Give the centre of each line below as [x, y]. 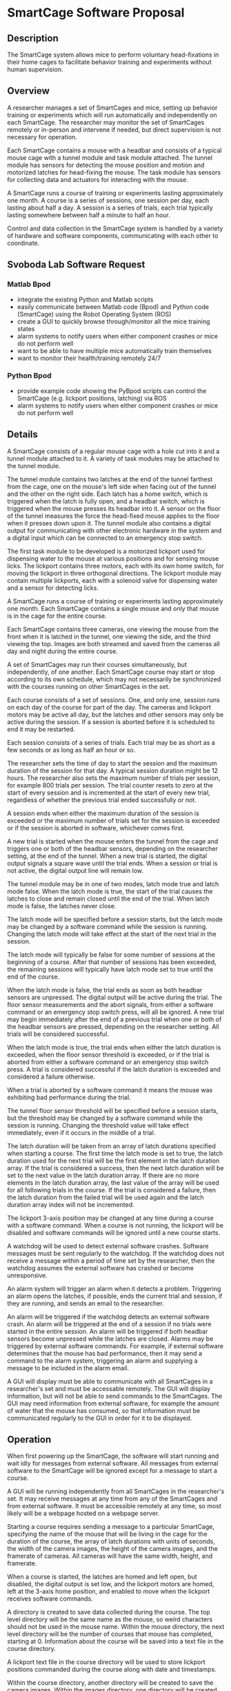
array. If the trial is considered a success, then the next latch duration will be [115, 1168]
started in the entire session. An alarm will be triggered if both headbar [108, 1331]
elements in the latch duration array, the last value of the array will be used [113, 1182]
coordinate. [23, 243]
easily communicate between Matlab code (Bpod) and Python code [113, 307]
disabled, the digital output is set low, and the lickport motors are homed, [111, 1584]
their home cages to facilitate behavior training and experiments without [109, 62]
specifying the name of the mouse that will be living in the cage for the [108, 1534]
